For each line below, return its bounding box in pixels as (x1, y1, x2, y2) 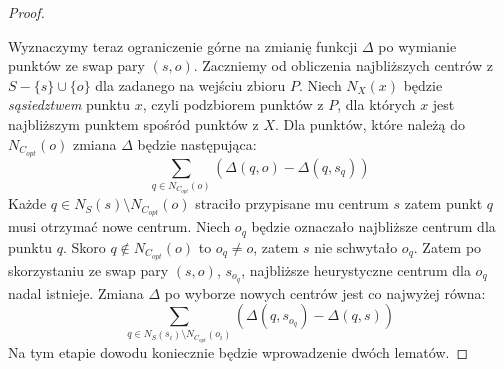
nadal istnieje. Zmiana (8, 282, 144, 303)
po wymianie (378, 35, 457, 56)
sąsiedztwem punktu (8, 94, 130, 115)
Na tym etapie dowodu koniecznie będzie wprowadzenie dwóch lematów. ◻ (8, 341, 468, 362)
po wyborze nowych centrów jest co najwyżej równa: (164, 282, 486, 303)
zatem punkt (404, 193, 483, 214)
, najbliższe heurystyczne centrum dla (241, 259, 471, 280)
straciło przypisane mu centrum (195, 193, 389, 214)
